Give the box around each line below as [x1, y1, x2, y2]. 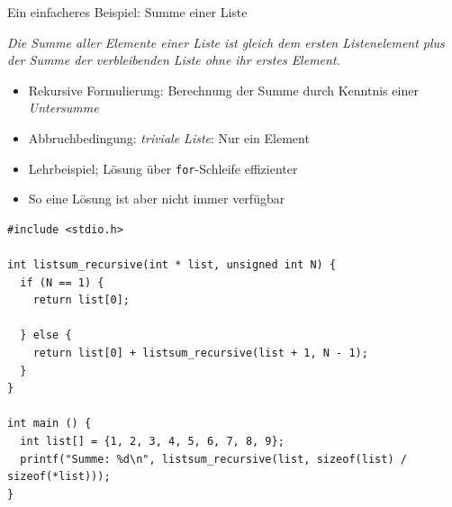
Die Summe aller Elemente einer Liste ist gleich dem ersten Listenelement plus [7, 32, 445, 51]
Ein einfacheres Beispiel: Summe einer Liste [7, 3, 248, 21]
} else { [20, 329, 72, 342]
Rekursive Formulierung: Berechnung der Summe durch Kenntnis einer [28, 80, 419, 99]
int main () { [7, 417, 92, 430]
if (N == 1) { [20, 276, 104, 289]
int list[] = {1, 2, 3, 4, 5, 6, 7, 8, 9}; [20, 434, 285, 448]
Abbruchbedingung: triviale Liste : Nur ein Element [28, 128, 310, 147]
